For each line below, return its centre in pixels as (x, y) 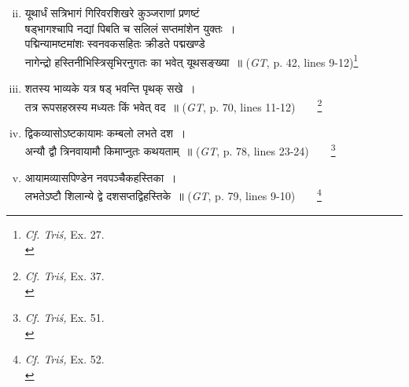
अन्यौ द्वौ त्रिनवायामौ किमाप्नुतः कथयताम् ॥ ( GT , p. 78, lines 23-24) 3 (180, 150)
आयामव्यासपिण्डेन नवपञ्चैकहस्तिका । (101, 177)
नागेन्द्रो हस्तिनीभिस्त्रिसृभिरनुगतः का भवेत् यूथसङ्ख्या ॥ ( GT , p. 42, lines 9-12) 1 (192, 60)
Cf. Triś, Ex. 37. (64, 275)
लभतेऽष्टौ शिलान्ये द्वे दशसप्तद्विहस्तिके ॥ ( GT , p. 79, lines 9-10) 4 (173, 194)
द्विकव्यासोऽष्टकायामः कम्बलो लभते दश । (105, 132)
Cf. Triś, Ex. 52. (64, 359)
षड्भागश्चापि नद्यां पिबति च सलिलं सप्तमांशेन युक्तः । (130, 28)
